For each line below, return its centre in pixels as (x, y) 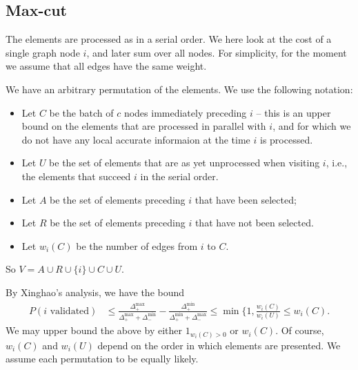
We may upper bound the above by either (94, 330)
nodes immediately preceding (185, 112)
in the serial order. (179, 176)
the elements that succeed (76, 176)
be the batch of (81, 112)
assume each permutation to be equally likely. (102, 359)
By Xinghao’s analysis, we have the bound (95, 292)
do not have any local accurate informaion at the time (136, 139)
